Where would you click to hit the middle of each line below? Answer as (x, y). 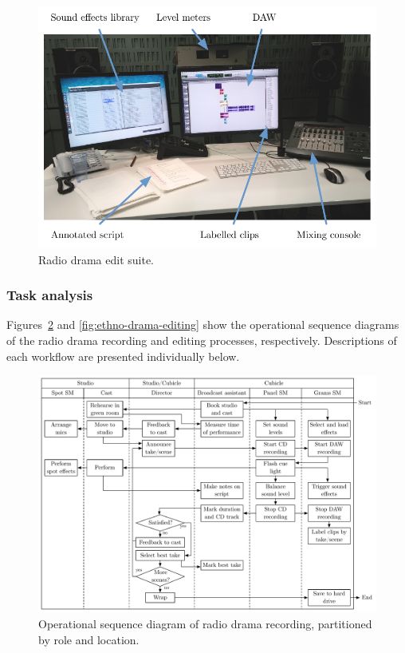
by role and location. (89, 639)
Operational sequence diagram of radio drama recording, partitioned (205, 623)
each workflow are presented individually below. (123, 356)
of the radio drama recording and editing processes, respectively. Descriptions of (202, 340)
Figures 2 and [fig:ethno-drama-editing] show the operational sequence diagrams (203, 325)
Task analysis (50, 295)
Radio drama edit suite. (96, 259)
